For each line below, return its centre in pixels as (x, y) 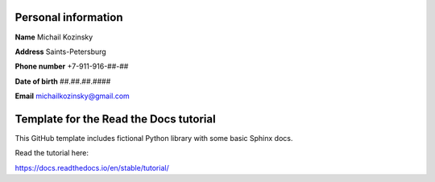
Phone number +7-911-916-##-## (72, 66)
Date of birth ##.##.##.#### (63, 81)
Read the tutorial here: (52, 153)
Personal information (69, 17)
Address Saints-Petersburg (60, 52)
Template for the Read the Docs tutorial (116, 119)
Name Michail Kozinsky (54, 37)
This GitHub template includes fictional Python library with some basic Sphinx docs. (154, 138)
